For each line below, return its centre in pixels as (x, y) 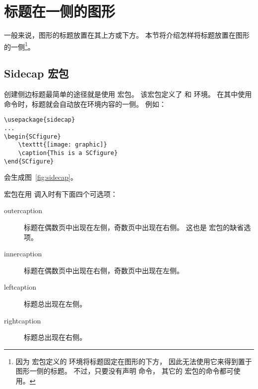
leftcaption (20, 287)
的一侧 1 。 (19, 46)
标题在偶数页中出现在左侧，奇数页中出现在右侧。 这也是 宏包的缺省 (134, 227)
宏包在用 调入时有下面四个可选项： (61, 194)
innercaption (23, 254)
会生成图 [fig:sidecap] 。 (41, 177)
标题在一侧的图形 (60, 11)
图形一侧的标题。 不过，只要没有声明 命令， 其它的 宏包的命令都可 (125, 371)
